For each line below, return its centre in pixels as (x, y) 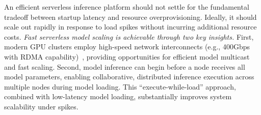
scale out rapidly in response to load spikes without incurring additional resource (130, 27)
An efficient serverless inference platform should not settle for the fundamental (127, 7)
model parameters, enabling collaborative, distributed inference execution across (129, 77)
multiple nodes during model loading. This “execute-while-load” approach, (120, 86)
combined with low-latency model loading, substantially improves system (118, 96)
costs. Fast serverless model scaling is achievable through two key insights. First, (129, 36)
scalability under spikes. (41, 106)
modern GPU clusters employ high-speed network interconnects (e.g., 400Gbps (127, 47)
